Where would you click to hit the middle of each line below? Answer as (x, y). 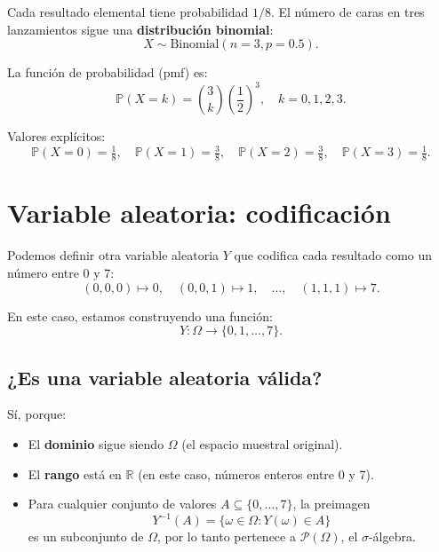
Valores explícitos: (56, 136)
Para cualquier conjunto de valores (122, 504)
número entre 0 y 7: (61, 272)
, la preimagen (331, 504)
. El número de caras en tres (347, 12)
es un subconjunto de (86, 536)
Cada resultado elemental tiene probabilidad (128, 12)
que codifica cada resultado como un (333, 255)
